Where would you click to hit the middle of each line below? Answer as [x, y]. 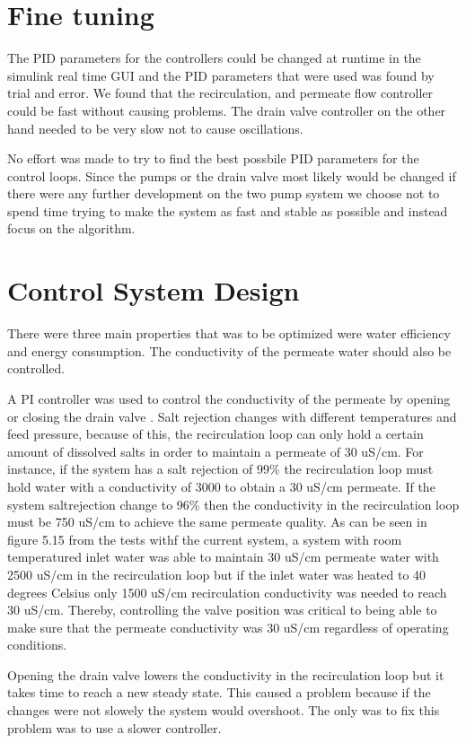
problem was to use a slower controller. [114, 727]
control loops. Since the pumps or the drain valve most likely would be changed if [232, 175]
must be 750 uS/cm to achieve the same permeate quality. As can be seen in [217, 522]
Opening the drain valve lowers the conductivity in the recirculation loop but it [226, 674]
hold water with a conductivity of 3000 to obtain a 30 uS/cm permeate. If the [221, 486]
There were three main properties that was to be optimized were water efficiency [229, 333]
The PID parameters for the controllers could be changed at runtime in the [214, 58]
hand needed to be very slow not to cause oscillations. [155, 128]
